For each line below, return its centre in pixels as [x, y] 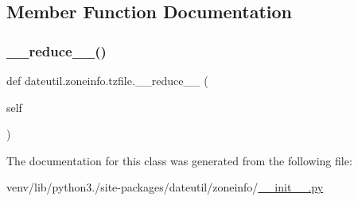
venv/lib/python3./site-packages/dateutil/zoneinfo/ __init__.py [165, 187]
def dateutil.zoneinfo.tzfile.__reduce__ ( [107, 80]
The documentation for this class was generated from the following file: [179, 160]
